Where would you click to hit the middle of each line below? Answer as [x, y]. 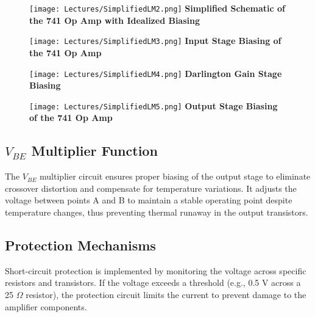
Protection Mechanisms [80, 245]
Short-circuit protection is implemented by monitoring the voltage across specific [156, 270]
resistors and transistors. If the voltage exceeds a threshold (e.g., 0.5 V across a [153, 282]
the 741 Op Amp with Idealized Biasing [115, 20]
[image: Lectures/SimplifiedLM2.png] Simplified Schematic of [157, 8]
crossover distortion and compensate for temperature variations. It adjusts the [151, 188]
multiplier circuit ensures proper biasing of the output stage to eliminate [175, 176]
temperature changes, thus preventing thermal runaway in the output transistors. [157, 212]
